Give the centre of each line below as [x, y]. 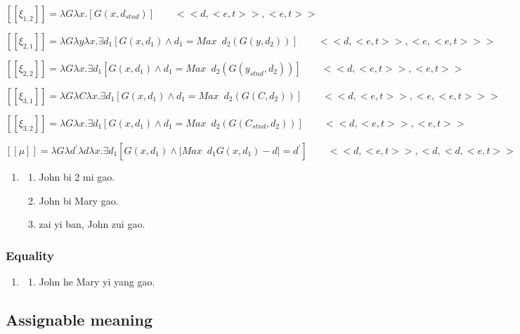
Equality [30, 255]
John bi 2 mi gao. [77, 176]
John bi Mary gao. [79, 200]
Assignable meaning [79, 319]
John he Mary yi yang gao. [97, 281]
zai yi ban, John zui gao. [92, 224]
